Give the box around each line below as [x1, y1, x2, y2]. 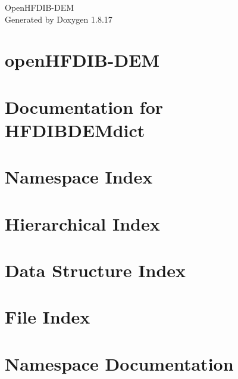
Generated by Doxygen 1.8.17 [5, 13, 112, 25]
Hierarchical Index [5, 211, 160, 235]
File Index [5, 305, 90, 329]
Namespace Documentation [5, 351, 234, 375]
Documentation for [5, 94, 164, 119]
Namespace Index [5, 164, 153, 189]
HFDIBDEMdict [5, 117, 145, 142]
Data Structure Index [5, 258, 186, 282]
